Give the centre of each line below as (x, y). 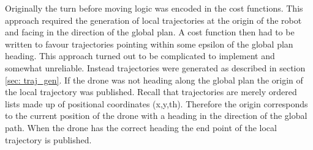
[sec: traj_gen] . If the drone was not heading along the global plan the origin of (154, 80)
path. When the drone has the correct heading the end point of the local (141, 127)
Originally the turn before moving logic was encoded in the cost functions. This (154, 8)
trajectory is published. (48, 139)
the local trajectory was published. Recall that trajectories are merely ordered (151, 92)
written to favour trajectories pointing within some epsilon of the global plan (149, 44)
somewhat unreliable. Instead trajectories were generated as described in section (155, 67)
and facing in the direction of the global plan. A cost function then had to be (150, 32)
